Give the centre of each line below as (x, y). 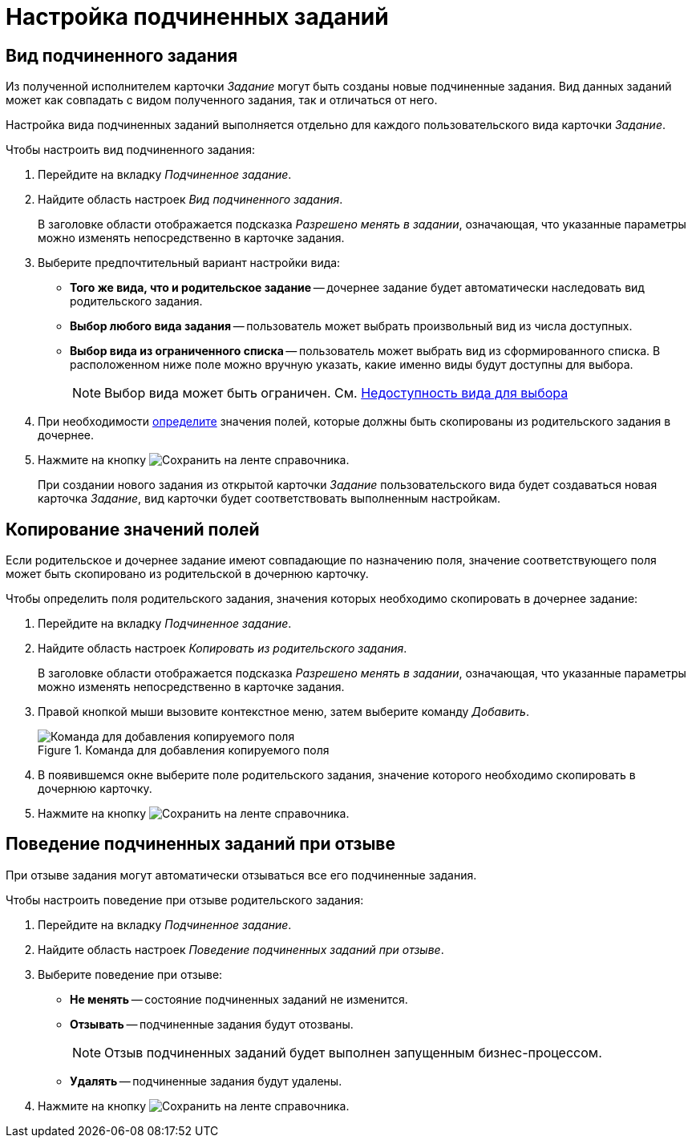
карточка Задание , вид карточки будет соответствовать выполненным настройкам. (269, 499)
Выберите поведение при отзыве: (130, 974)
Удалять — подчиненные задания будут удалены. (206, 1081)
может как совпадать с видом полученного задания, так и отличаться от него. (222, 100)
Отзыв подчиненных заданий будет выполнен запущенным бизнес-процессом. (353, 1052)
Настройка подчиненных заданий (197, 17)
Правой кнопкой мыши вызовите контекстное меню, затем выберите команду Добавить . (283, 712)
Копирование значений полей (133, 529)
